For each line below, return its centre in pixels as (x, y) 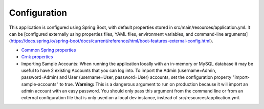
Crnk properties (37, 57)
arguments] (236, 34)
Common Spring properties (49, 50)
